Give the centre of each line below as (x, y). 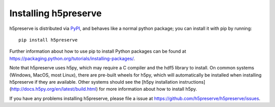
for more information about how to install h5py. (148, 89)
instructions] (192, 82)
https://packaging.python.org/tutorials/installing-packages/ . (72, 58)
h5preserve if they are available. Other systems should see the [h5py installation (94, 82)
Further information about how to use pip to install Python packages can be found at (98, 51)
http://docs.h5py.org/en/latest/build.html (53, 89)
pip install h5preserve (48, 40)
